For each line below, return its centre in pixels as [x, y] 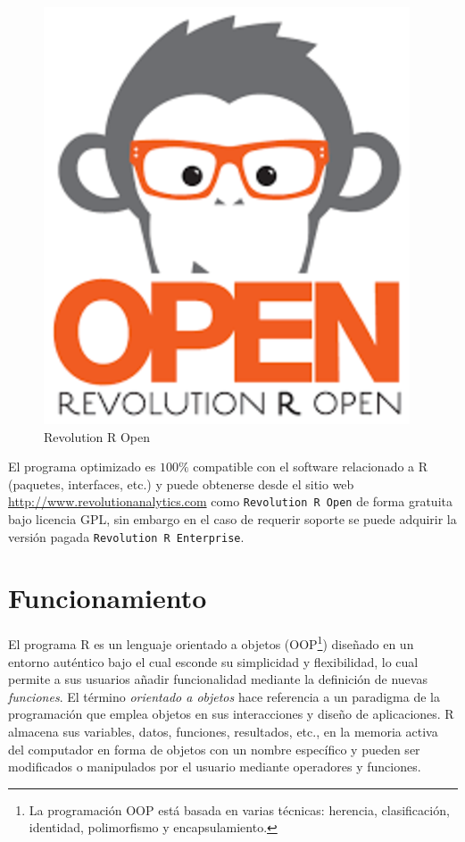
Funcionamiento [108, 598]
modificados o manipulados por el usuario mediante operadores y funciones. [215, 767]
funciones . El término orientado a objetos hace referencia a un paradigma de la [224, 696]
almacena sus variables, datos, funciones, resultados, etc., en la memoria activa [223, 732]
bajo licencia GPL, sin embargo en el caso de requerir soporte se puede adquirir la [232, 519]
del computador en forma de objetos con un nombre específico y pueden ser [214, 749]
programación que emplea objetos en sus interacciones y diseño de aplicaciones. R [231, 714]
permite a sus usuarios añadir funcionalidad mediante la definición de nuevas [218, 679]
